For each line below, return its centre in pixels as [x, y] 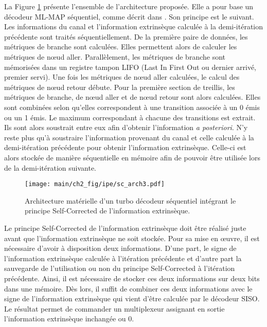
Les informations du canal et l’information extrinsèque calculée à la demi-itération [134, 26]
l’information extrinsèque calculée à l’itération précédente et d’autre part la [123, 258]
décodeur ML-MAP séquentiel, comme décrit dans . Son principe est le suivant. [129, 16]
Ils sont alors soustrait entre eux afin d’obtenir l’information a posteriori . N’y [126, 127]
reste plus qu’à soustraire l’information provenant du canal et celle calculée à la [129, 137]
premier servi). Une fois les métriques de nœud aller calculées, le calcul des [122, 77]
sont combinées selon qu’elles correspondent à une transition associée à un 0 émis [132, 107]
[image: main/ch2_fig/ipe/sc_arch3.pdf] [95, 184]
